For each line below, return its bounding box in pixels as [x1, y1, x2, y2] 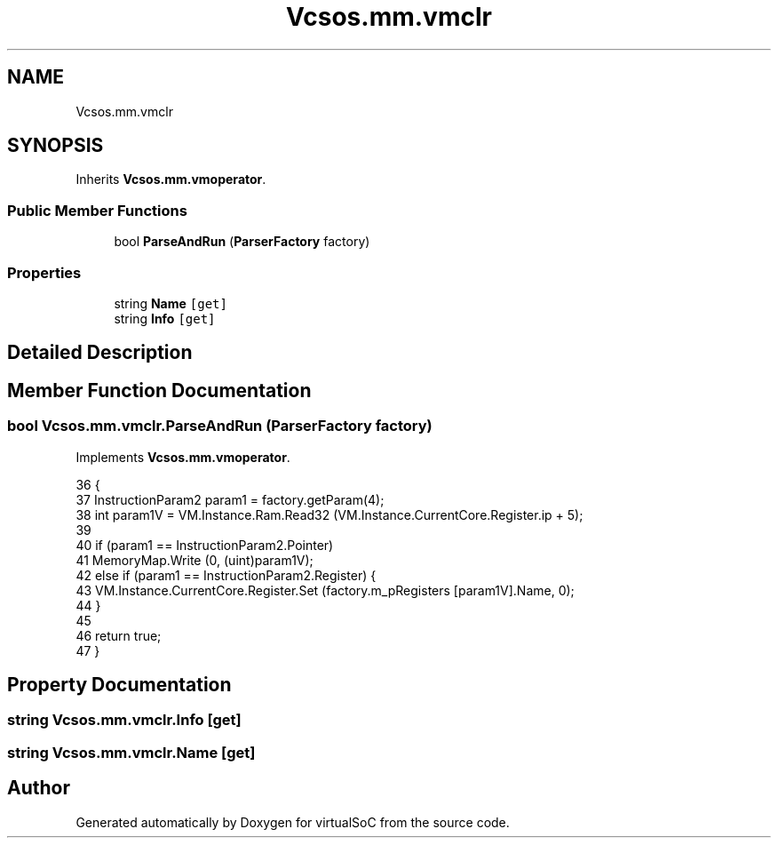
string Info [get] [114, 310, 216, 326]
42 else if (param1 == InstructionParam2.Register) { [75, 567, 377, 583]
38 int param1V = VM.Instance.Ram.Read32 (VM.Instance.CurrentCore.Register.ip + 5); [75, 506, 583, 522]
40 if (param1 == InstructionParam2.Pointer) [75, 537, 334, 553]
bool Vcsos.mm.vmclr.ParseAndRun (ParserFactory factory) [7, 417, 433, 435]
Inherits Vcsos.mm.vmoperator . [75, 171, 266, 187]
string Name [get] [114, 295, 227, 311]
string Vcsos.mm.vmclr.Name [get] [7, 743, 256, 761]
